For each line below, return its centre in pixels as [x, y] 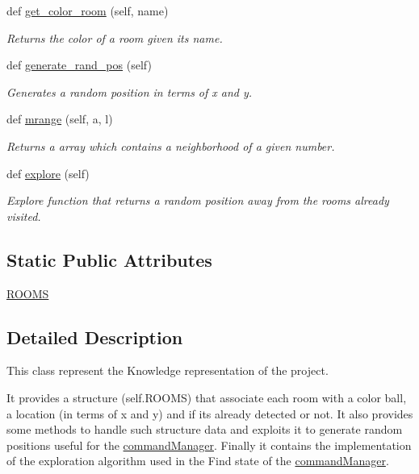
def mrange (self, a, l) [60, 119]
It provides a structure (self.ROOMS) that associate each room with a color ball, [207, 397]
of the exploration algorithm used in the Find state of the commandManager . [198, 461]
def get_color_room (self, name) [88, 10]
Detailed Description [95, 337]
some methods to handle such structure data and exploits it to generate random [205, 429]
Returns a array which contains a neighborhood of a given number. [171, 146]
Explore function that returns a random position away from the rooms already [198, 200]
